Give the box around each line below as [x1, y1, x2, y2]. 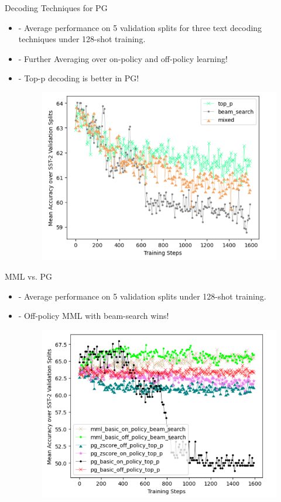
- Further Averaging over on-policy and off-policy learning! [18, 52, 228, 64]
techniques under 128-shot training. [18, 33, 146, 45]
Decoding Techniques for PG [5, 2, 108, 13]
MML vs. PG [5, 270, 53, 282]
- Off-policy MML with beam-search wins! [18, 310, 169, 322]
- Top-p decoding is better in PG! [18, 72, 139, 84]
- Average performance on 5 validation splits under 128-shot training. [18, 290, 266, 302]
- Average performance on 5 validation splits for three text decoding [18, 21, 262, 33]
